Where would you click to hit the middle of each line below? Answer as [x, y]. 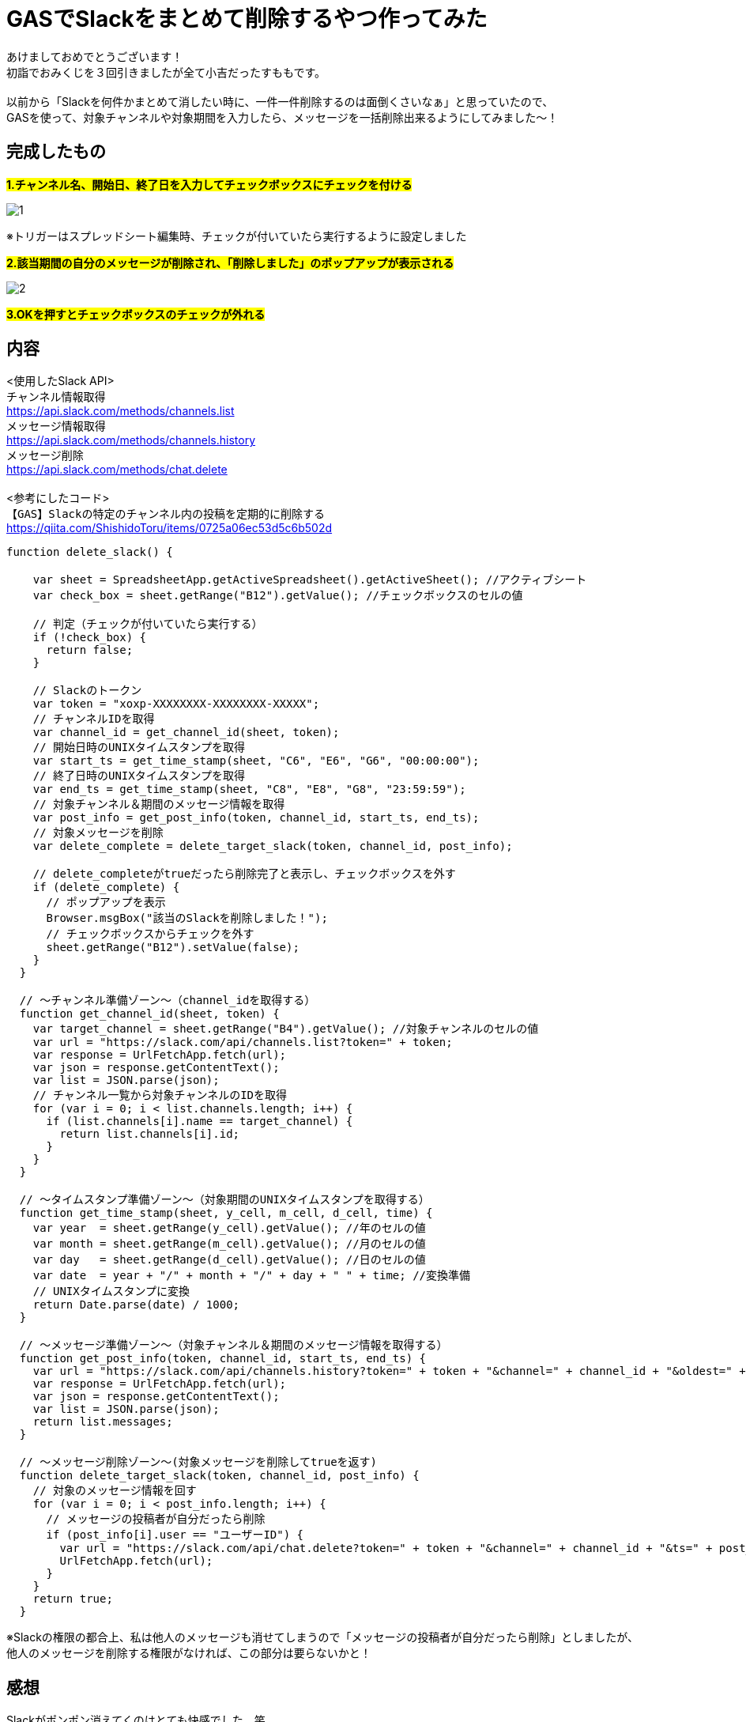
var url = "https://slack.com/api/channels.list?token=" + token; [243, 1042]
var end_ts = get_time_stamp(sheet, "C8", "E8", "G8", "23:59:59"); [249, 789]
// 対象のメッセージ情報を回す [115, 1491]
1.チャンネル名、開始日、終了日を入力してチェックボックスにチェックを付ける [209, 184]
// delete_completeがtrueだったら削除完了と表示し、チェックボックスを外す [244, 874]
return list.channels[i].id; [150, 1134]
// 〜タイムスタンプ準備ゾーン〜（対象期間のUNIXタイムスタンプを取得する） [224, 1200]
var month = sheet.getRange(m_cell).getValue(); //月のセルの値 [229, 1244]
